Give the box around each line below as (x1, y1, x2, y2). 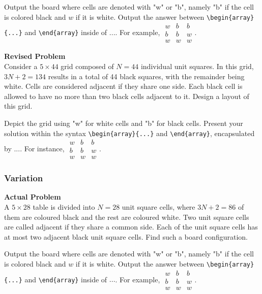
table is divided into (33, 202, 95, 212)
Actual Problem (4, 191, 61, 202)
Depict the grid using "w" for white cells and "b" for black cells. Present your (4, 117, 243, 128)
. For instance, (20, 143, 65, 153)
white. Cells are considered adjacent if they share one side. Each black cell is (4, 81, 243, 91)
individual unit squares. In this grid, (140, 60, 254, 71)
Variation (4, 172, 43, 184)
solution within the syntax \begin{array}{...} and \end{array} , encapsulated (4, 127, 255, 138)
